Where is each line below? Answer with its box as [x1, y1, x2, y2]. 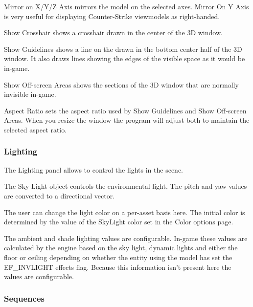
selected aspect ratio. [4, 124, 67, 134]
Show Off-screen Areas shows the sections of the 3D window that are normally [4, 79, 239, 89]
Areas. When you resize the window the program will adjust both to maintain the [4, 115, 250, 125]
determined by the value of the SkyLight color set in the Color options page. [4, 217, 233, 227]
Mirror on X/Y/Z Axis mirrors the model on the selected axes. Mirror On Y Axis [4, 1, 249, 11]
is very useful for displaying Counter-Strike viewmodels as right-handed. [4, 11, 220, 21]
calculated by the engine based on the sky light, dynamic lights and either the [4, 242, 238, 253]
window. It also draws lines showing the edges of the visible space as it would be [4, 53, 245, 64]
